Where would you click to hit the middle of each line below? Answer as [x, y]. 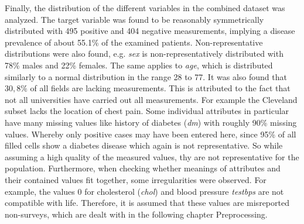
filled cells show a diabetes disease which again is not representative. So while [144, 145]
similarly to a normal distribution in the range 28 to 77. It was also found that [146, 76]
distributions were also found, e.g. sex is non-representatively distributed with [144, 54]
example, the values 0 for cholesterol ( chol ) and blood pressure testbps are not [144, 191]
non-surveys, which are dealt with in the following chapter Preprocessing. [136, 214]
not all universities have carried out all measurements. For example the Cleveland [151, 99]
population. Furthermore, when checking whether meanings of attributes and [143, 168]
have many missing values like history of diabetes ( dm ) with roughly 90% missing [151, 122]
